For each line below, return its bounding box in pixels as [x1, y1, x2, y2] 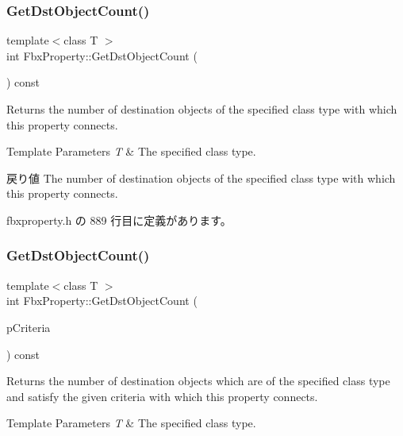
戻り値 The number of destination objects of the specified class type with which [6, 169, 396, 186]
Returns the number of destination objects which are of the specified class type [6, 372, 390, 389]
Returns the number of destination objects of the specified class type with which [6, 101, 397, 117]
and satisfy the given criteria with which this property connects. [6, 388, 318, 404]
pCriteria [6, 318, 51, 335]
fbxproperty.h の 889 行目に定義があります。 [6, 211, 232, 228]
